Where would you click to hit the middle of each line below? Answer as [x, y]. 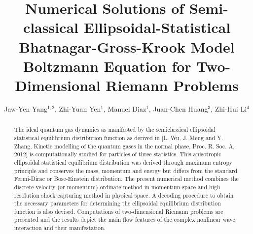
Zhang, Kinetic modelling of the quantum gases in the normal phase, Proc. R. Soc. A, [124, 146]
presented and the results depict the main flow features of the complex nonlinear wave [125, 219]
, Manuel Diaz [125, 108]
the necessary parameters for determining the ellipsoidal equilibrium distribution [117, 203]
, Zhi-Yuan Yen [78, 108]
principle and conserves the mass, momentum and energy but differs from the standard [126, 170]
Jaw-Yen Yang [26, 108]
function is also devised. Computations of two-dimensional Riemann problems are [119, 211]
